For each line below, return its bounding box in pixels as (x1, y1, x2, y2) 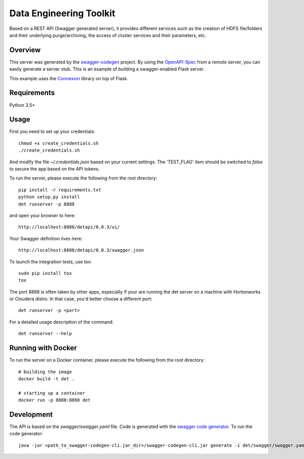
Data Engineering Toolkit (9, 8, 116, 19)
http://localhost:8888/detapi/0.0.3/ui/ (18, 224, 120, 230)
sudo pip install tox (18, 270, 72, 276)
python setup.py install (18, 194, 80, 200)
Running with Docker (9, 344, 77, 352)
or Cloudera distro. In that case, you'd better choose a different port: (9, 296, 153, 302)
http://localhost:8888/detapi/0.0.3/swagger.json (18, 248, 144, 253)
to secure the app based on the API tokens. (9, 166, 100, 172)
